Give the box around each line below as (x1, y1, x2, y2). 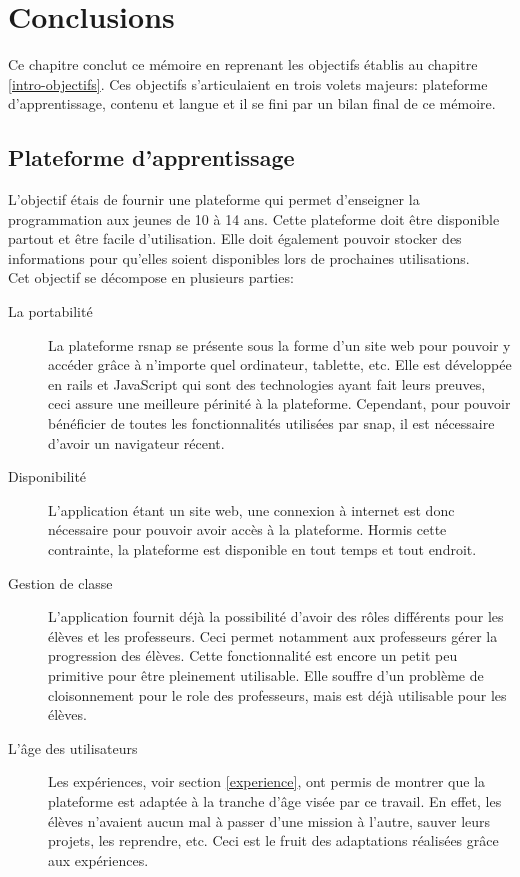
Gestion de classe (8, 572, 113, 593)
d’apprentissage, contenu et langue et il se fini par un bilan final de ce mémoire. (8, 93, 496, 114)
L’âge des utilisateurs (8, 737, 138, 758)
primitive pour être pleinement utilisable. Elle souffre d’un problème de (48, 664, 484, 685)
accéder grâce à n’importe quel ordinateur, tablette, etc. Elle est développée (48, 354, 512, 375)
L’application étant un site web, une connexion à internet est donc (48, 499, 455, 520)
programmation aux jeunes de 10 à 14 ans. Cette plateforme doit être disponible (8, 208, 500, 229)
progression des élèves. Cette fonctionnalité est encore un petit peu (48, 645, 458, 666)
